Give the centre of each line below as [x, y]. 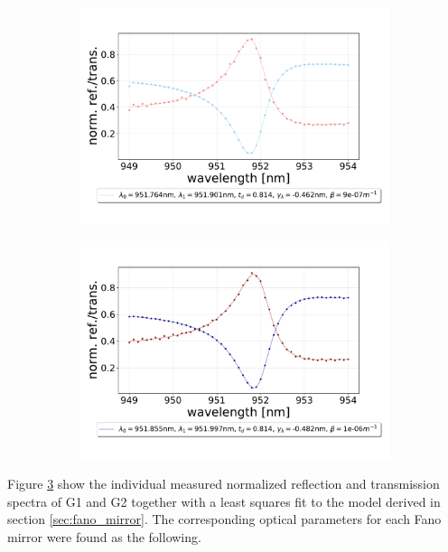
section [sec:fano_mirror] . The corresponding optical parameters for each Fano [224, 519]
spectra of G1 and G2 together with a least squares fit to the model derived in [224, 501]
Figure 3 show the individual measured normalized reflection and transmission [224, 484]
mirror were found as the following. [104, 537]
